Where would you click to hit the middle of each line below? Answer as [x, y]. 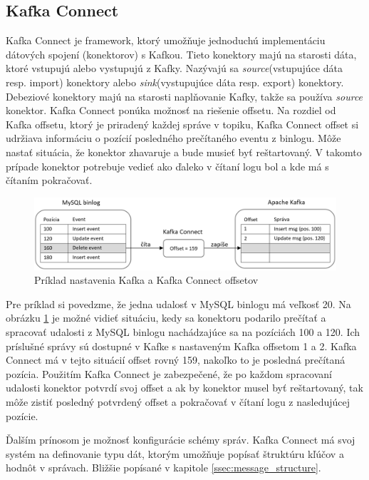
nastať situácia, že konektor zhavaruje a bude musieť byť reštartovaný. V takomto [184, 152]
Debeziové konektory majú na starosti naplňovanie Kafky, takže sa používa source [184, 96]
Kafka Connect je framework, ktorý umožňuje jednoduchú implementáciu [166, 40]
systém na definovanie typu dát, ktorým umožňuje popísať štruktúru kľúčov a [175, 453]
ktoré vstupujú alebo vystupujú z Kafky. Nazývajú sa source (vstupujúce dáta [174, 68]
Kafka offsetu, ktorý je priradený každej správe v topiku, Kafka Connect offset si [182, 124]
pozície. [22, 415]
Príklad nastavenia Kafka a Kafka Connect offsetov [146, 280]
